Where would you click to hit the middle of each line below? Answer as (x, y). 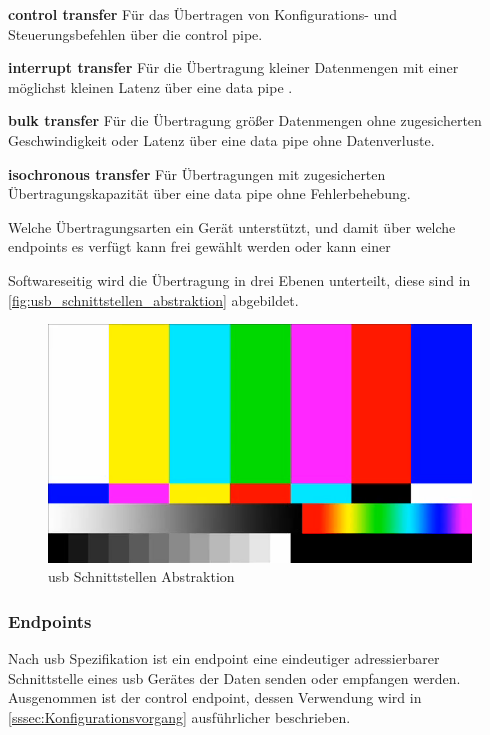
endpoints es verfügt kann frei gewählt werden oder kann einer (199, 246)
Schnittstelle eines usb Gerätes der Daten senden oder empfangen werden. (234, 677)
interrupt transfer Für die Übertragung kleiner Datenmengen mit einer (233, 67)
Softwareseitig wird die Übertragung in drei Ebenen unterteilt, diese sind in (239, 279)
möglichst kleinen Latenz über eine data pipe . (150, 86)
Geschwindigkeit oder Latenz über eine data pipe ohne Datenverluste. (221, 139)
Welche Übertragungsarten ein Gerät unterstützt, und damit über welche (232, 226)
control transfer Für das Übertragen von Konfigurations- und (202, 14)
